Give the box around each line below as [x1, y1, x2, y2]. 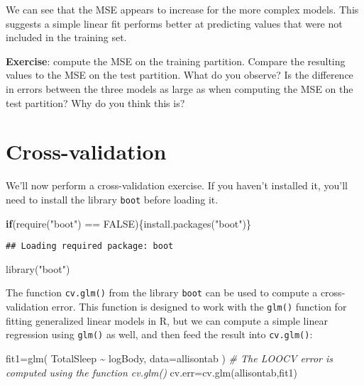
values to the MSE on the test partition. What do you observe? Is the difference [6, 67, 353, 82]
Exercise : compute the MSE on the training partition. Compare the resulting [6, 53, 346, 68]
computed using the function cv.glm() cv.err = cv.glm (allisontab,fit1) [6, 364, 298, 379]
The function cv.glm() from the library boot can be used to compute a [6, 285, 318, 300]
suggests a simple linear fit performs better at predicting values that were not [6, 16, 343, 30]
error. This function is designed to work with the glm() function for [51, 299, 347, 314]
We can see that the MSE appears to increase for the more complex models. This [6, 2, 359, 16]
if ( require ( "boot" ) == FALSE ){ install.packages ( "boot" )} [6, 216, 251, 230]
